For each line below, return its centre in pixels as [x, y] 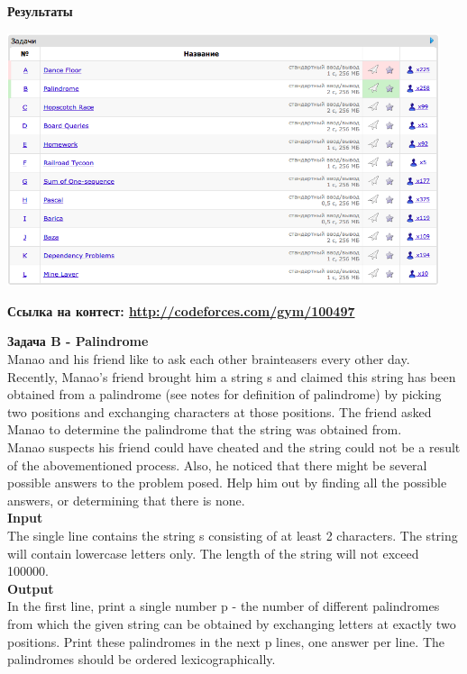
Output [31, 588]
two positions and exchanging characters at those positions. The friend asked [220, 411]
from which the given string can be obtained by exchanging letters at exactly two [232, 623]
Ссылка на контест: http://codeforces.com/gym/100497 [181, 310]
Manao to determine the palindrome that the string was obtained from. [205, 429]
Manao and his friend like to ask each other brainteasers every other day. [209, 359]
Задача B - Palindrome [78, 341]
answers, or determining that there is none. [126, 500]
